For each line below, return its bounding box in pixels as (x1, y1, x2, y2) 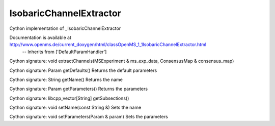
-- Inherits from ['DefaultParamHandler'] (22, 49, 107, 55)
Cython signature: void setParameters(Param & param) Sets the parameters (9, 114, 168, 120)
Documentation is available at (9, 34, 71, 40)
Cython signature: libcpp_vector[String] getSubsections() (9, 95, 129, 101)
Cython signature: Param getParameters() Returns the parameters (9, 86, 148, 92)
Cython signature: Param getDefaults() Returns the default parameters (9, 67, 157, 73)
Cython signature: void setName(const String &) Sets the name (9, 104, 142, 111)
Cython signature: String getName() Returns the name (9, 76, 123, 82)
